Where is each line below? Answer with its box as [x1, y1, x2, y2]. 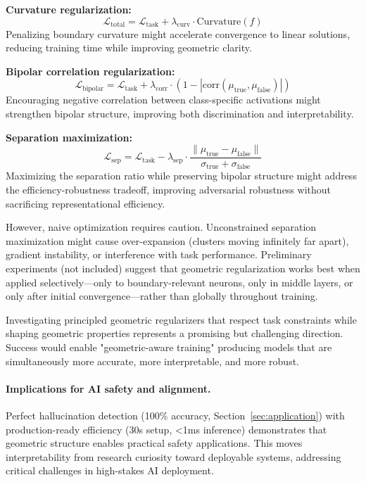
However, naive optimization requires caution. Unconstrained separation [6, 220, 317, 234]
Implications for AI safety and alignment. [6, 381, 211, 395]
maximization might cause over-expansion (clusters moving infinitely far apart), [6, 233, 349, 248]
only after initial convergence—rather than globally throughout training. [6, 288, 318, 303]
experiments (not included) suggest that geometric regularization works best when [6, 261, 360, 275]
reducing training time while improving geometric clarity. [6, 40, 252, 55]
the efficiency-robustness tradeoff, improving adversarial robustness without [6, 182, 331, 197]
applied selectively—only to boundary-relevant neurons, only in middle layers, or [6, 274, 353, 289]
